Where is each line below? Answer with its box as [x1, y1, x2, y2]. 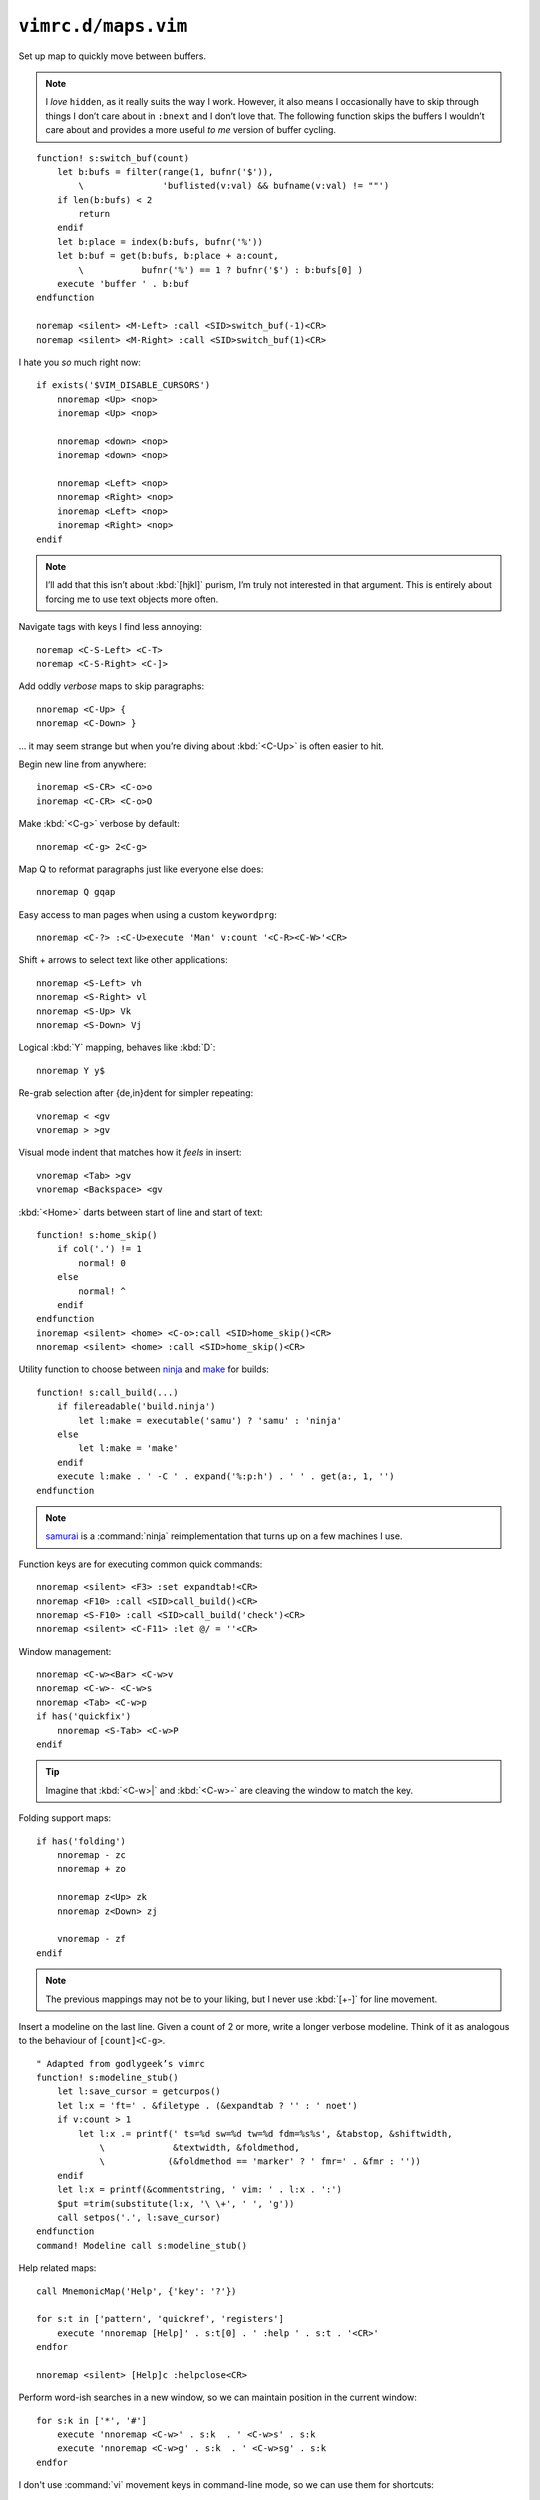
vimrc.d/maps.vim [18, 15, 188, 37]
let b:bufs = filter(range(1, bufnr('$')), [56, 166, 274, 177]
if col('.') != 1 [56, 1243, 142, 1255]
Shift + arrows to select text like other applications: [18, 954, 229, 966]
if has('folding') [36, 1835, 127, 1847]
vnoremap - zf [56, 1933, 127, 1945]
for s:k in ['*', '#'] [36, 2415, 148, 2426]
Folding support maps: [18, 1812, 112, 1824]
